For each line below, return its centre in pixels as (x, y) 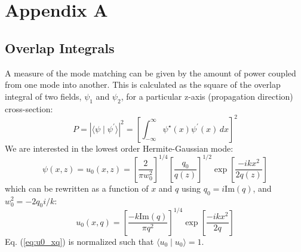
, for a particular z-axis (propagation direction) (207, 96)
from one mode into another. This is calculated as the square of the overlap (143, 84)
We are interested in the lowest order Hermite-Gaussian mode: (119, 148)
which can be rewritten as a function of (77, 188)
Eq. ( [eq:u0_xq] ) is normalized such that (79, 241)
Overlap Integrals (60, 47)
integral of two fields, (43, 96)
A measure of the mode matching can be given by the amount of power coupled (150, 73)
